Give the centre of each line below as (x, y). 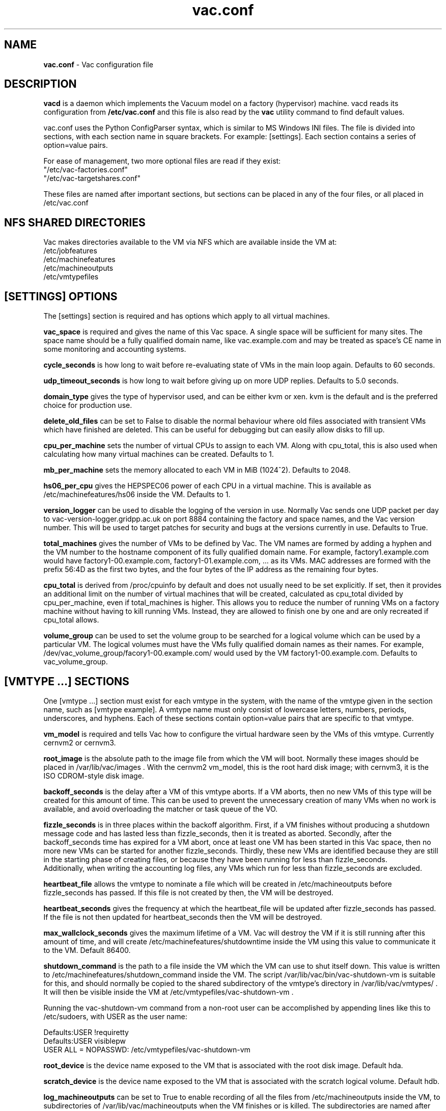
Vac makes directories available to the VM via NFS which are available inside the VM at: (190, 242)
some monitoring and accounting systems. (115, 349)
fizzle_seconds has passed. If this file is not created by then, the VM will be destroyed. (188, 892)
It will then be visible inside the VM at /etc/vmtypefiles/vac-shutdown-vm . (169, 992)
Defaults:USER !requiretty (86, 1032)
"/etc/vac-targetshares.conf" (92, 178)
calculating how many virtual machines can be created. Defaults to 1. (159, 454)
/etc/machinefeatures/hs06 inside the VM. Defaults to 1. (137, 495)
